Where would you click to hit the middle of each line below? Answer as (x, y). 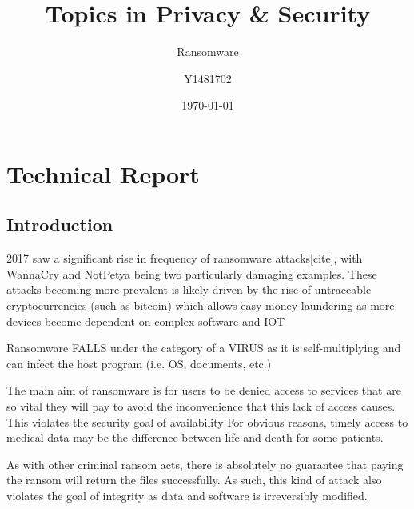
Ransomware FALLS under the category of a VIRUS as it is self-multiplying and (204, 348)
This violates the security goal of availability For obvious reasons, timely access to (207, 421)
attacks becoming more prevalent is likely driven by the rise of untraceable (189, 289)
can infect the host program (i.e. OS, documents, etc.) (139, 363)
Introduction (60, 224)
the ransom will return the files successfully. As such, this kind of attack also (194, 480)
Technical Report (103, 173)
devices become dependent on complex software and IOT (146, 321)
